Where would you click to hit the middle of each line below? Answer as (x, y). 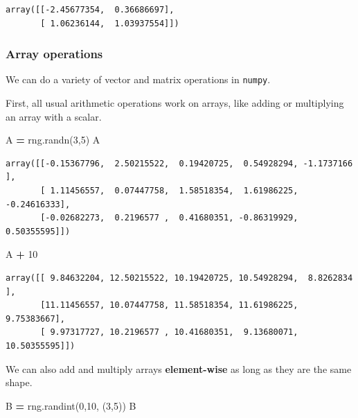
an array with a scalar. (54, 116)
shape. (19, 382)
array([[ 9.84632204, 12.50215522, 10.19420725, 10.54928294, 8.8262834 (179, 278)
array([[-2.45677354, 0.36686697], (90, 10)
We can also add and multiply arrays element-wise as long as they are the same (179, 368)
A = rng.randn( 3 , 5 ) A (53, 140)
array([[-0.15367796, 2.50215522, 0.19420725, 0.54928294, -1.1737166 (179, 163)
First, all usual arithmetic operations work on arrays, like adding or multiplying (175, 103)
